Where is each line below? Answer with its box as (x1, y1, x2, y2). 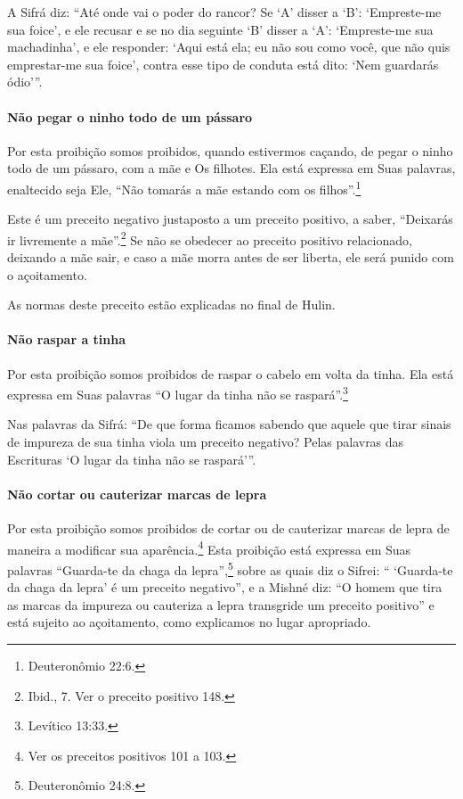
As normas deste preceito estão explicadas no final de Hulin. (7, 295, 336, 314)
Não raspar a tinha (7, 330, 126, 349)
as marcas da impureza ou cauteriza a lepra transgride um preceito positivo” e (7, 595, 435, 614)
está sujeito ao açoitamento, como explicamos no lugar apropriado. (7, 613, 371, 631)
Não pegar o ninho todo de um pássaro (7, 107, 253, 126)
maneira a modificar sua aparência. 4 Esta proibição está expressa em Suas (7, 537, 411, 558)
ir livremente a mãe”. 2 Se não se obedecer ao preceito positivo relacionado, (7, 227, 412, 249)
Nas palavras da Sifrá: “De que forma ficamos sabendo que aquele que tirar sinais (7, 415, 451, 433)
